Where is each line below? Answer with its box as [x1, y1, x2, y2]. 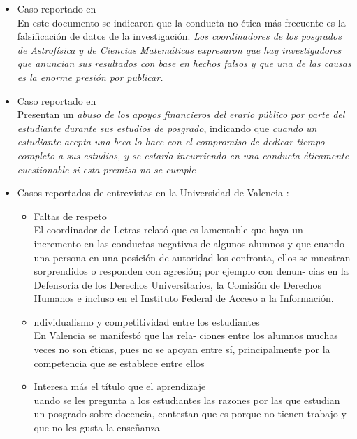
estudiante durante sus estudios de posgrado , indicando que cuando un [17, 120, 317, 135]
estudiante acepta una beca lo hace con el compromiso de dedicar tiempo [17, 134, 325, 149]
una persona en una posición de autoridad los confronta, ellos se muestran [34, 250, 351, 264]
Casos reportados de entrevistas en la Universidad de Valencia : [17, 185, 289, 200]
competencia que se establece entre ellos [34, 355, 205, 370]
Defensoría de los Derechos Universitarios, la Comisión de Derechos [34, 277, 322, 292]
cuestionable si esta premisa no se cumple [17, 161, 196, 176]
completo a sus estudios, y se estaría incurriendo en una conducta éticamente [17, 147, 349, 162]
